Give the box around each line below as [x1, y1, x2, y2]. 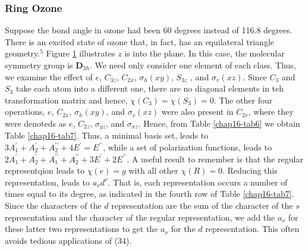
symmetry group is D [5, 59, 83, 71]
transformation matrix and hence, [5, 93, 128, 106]
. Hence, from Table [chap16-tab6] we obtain [138, 117, 300, 129]
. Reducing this [222, 164, 278, 177]
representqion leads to [5, 164, 85, 177]
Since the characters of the [5, 199, 102, 211]
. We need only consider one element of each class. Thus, [89, 59, 296, 71]
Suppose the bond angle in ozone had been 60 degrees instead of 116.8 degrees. [5, 24, 293, 36]
